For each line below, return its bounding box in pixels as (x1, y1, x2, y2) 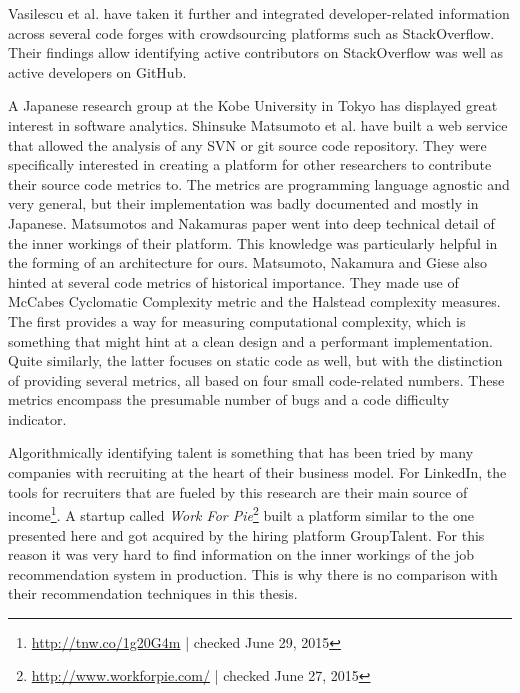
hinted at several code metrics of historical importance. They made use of (8, 271, 459, 292)
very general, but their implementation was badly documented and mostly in (8, 193, 479, 214)
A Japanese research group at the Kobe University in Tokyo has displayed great (8, 95, 498, 116)
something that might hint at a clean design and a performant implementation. (8, 330, 493, 351)
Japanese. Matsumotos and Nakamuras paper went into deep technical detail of (8, 212, 495, 233)
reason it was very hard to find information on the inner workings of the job (8, 544, 475, 565)
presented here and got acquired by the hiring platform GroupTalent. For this (8, 524, 485, 545)
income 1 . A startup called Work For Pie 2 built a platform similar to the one (8, 502, 475, 525)
